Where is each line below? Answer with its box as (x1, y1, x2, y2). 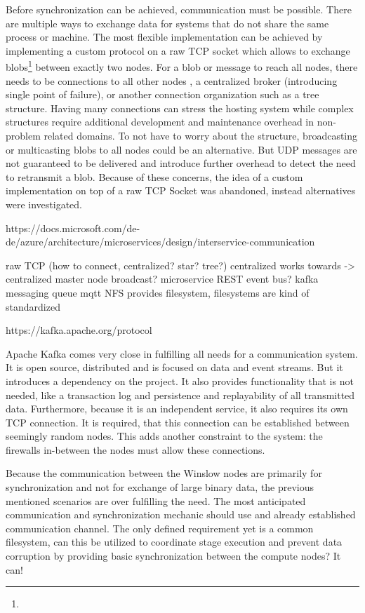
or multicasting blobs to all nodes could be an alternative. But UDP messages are (6, 142, 357, 156)
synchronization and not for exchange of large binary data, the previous (6, 480, 314, 494)
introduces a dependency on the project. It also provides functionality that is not (6, 373, 354, 388)
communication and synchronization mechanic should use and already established (6, 507, 356, 522)
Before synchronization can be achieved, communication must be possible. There (6, 2, 352, 16)
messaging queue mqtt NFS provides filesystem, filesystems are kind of (6, 285, 310, 299)
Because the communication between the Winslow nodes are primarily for (6, 466, 322, 480)
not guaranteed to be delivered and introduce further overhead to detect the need (6, 156, 356, 170)
